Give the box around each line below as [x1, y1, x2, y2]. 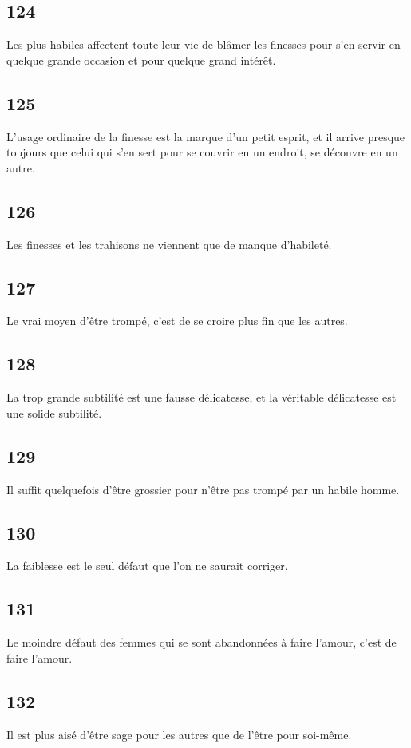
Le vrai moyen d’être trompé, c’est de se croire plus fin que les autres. [6, 312, 348, 329]
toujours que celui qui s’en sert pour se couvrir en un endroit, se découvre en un [6, 144, 398, 160]
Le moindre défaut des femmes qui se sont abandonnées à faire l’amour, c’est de [6, 634, 397, 651]
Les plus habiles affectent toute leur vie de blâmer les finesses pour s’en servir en [6, 36, 401, 53]
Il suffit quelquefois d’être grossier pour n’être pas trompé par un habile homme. [6, 481, 400, 497]
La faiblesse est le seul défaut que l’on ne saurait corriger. [6, 557, 288, 574]
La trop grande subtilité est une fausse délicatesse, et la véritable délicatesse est [6, 389, 397, 406]
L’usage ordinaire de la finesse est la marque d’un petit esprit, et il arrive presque [6, 128, 405, 144]
